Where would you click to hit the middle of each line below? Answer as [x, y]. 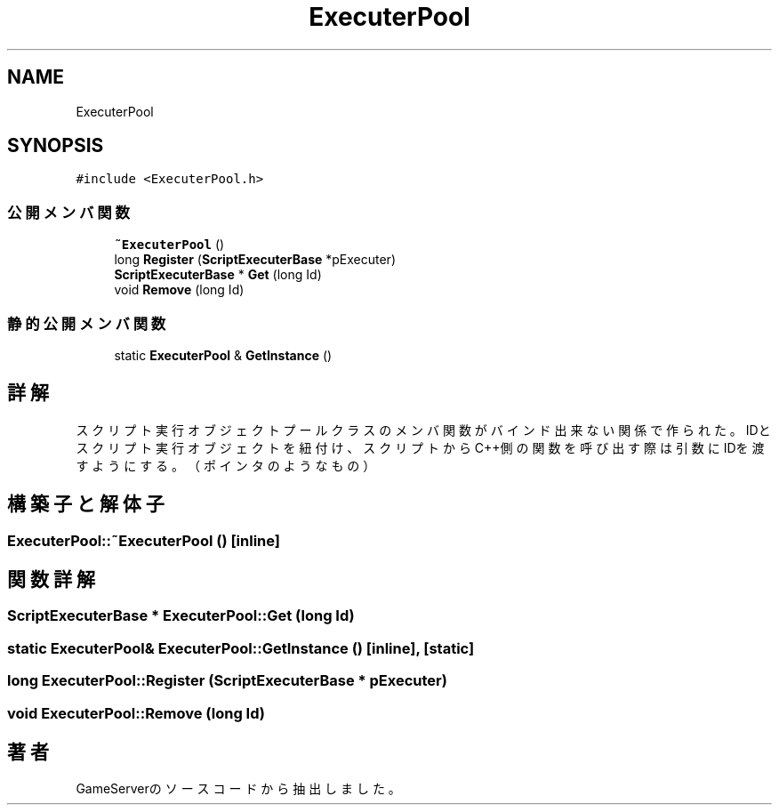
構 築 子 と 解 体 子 [86, 504]
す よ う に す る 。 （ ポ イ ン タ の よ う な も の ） [226, 465]
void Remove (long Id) [179, 290]
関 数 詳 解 [51, 580]
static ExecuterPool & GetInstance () [223, 355]
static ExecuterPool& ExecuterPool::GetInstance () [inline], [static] [241, 648]
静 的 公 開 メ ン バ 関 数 [87, 323]
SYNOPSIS [56, 146]
